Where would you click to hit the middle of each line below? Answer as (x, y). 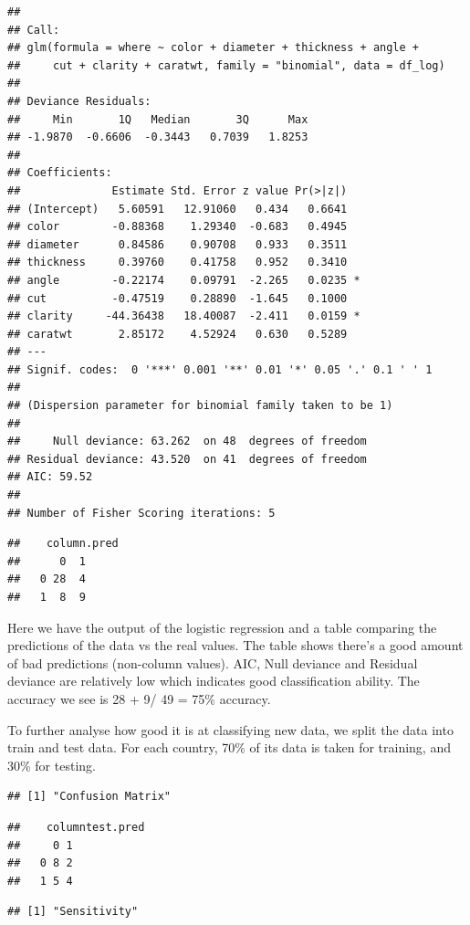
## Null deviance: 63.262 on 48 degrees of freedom (187, 441)
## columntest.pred (76, 827)
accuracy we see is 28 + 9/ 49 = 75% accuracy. (139, 698)
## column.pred (63, 544)
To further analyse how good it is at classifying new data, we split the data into (230, 729)
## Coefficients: (60, 173)
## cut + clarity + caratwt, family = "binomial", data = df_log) (226, 65)
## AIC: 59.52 (50, 477)
